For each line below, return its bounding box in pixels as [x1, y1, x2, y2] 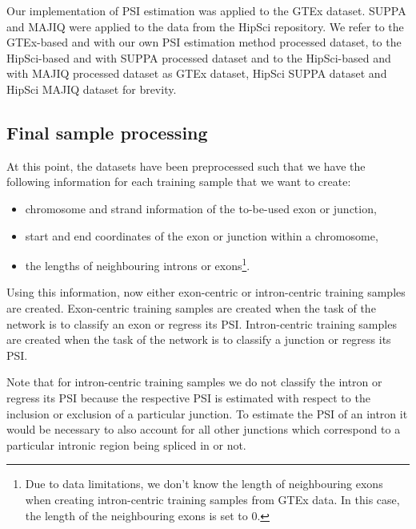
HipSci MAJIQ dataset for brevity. [6, 80, 177, 97]
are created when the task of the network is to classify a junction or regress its [6, 331, 391, 348]
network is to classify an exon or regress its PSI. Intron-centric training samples [6, 315, 397, 332]
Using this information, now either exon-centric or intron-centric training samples [6, 284, 406, 301]
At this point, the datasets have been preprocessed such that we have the [6, 157, 366, 174]
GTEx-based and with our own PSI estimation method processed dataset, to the [6, 34, 402, 50]
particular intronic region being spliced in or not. [6, 436, 246, 453]
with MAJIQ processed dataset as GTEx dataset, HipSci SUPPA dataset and [6, 65, 387, 82]
